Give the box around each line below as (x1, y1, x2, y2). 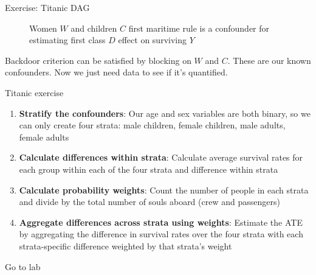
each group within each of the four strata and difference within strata (19, 162, 278, 175)
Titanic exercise (5, 86, 64, 99)
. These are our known (227, 54, 311, 66)
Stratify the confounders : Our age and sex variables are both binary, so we (19, 106, 311, 119)
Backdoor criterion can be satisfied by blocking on (5, 54, 191, 66)
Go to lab (5, 260, 41, 273)
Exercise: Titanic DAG (5, 1, 90, 13)
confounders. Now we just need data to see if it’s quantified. (5, 66, 228, 78)
